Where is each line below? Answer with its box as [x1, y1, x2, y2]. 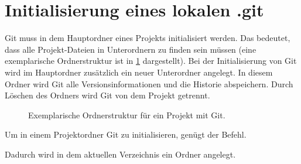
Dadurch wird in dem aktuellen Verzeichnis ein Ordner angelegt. [5, 148, 236, 160]
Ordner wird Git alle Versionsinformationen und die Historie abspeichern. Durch [5, 77, 293, 90]
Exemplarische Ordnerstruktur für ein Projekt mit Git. [28, 108, 225, 121]
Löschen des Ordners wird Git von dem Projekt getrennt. [5, 89, 210, 101]
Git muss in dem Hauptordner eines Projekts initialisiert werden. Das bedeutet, [5, 32, 290, 44]
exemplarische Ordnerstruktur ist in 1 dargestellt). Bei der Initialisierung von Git [5, 54, 297, 67]
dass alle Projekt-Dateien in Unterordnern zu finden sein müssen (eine [5, 43, 256, 55]
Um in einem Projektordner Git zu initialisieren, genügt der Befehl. [5, 128, 247, 141]
